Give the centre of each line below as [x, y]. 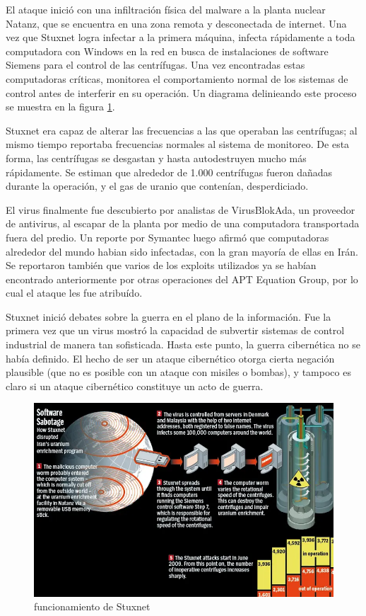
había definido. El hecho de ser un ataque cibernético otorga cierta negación [170, 358]
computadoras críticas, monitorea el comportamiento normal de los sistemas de [177, 78]
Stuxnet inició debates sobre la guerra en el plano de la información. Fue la [169, 316]
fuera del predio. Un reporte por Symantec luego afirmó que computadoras [167, 237]
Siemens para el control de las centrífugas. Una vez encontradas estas [155, 65]
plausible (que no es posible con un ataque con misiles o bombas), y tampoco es [178, 372]
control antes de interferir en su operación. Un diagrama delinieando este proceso [181, 92]
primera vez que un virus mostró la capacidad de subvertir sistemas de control [175, 330]
